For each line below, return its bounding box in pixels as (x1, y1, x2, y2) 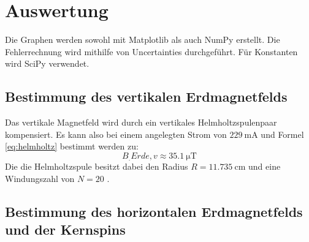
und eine (248, 160, 281, 173)
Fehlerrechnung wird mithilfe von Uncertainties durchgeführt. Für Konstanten (5, 45, 298, 58)
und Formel (261, 127, 304, 140)
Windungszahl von (5, 172, 75, 184)
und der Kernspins (5, 220, 126, 239)
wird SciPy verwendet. (5, 57, 90, 70)
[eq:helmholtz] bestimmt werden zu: (5, 140, 139, 153)
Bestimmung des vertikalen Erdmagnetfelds (5, 87, 288, 106)
